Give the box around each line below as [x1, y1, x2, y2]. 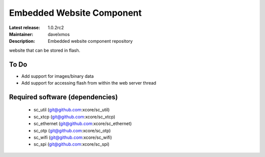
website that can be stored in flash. [9, 47, 80, 53]
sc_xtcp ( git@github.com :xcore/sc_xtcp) [33, 114, 115, 120]
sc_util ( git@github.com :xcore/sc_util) [33, 107, 110, 113]
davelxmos [48, 31, 70, 37]
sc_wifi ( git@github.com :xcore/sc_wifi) [33, 134, 112, 140]
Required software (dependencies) [9, 93, 118, 101]
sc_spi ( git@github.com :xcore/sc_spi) [33, 141, 110, 147]
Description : [9, 38, 35, 44]
